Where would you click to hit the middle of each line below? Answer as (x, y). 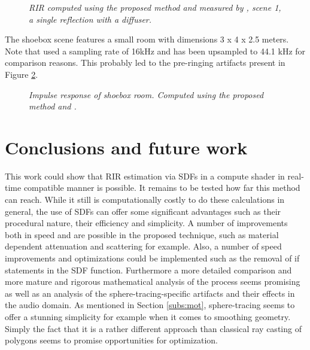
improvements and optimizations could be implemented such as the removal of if (152, 258)
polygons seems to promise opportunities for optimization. (111, 340)
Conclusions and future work (126, 147)
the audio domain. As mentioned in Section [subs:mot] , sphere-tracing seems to (150, 305)
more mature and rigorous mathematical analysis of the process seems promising (153, 281)
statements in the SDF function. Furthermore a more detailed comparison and (148, 270)
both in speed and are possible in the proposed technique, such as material (142, 234)
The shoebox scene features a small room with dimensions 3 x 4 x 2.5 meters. (147, 39)
